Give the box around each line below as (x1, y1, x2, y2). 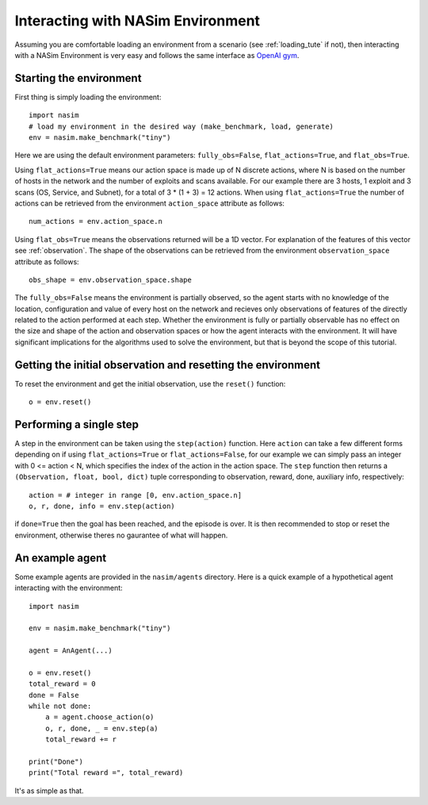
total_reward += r (44, 735, 117, 744)
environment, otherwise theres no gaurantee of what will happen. (14, 530, 228, 540)
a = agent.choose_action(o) (44, 713, 155, 722)
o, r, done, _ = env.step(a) (44, 723, 159, 733)
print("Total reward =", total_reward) (29, 768, 184, 777)
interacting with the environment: (14, 584, 123, 593)
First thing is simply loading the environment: (14, 92, 162, 102)
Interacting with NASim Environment (14, 12, 261, 29)
